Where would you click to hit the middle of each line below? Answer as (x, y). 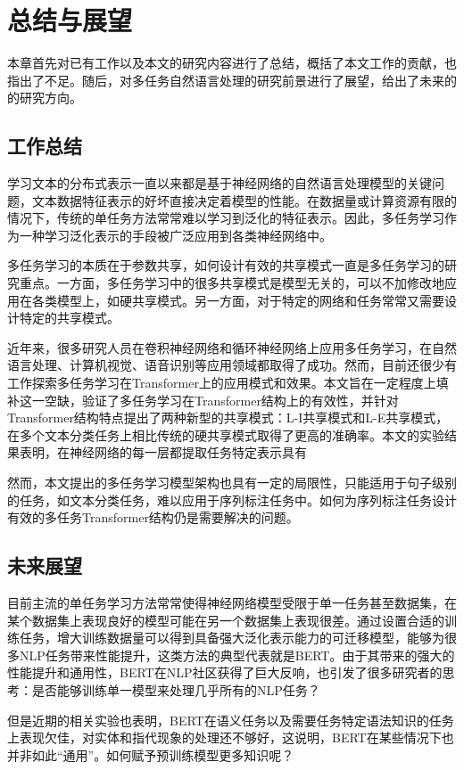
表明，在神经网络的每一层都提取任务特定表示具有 (163, 452)
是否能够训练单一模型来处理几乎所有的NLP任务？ (176, 689)
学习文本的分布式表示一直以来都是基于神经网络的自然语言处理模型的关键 (220, 183)
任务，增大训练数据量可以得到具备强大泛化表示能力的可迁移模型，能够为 (232, 638)
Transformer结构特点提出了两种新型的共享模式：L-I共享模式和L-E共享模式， (228, 418)
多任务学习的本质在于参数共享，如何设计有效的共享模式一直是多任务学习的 (226, 265)
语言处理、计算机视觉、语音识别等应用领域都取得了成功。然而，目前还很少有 (232, 365)
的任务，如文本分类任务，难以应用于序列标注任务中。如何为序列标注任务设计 (232, 500)
